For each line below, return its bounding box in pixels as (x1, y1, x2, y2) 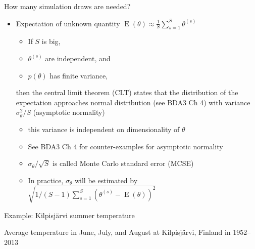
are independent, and (45, 53, 111, 63)
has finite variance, (49, 70, 108, 80)
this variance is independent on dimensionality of (28, 123, 180, 134)
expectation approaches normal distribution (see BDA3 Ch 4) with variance (16, 97, 250, 107)
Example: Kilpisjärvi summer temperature (4, 210, 135, 220)
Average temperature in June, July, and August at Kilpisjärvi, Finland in (4, 227, 231, 237)
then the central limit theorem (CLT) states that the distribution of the (16, 87, 238, 98)
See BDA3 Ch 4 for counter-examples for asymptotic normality (28, 141, 223, 151)
